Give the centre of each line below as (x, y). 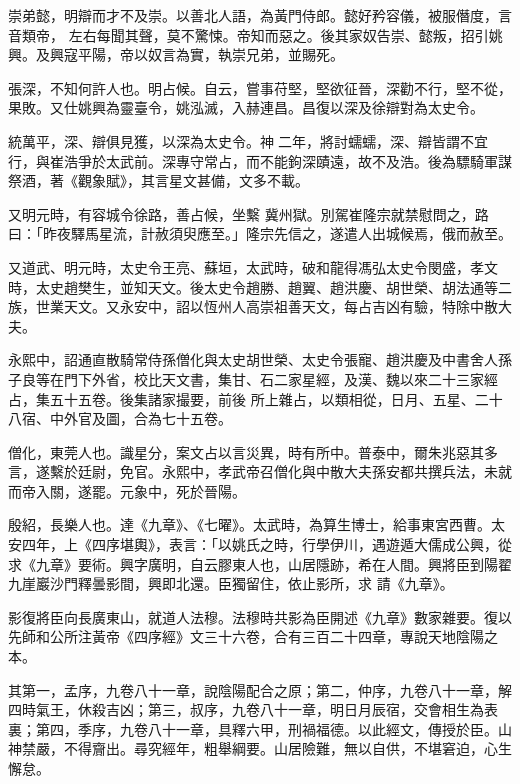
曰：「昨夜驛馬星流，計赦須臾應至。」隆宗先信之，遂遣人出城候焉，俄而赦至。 (260, 233)
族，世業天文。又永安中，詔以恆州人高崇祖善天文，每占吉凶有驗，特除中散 (253, 306)
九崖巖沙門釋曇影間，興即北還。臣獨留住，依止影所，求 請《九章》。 (231, 583)
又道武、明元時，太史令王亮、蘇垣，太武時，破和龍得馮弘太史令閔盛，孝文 (253, 266)
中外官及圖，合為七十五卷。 (140, 418)
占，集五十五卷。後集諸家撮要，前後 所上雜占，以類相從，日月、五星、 (241, 398)
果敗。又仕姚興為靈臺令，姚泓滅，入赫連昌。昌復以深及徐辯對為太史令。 (246, 107)
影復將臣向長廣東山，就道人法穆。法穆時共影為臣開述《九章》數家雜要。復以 (260, 616)
